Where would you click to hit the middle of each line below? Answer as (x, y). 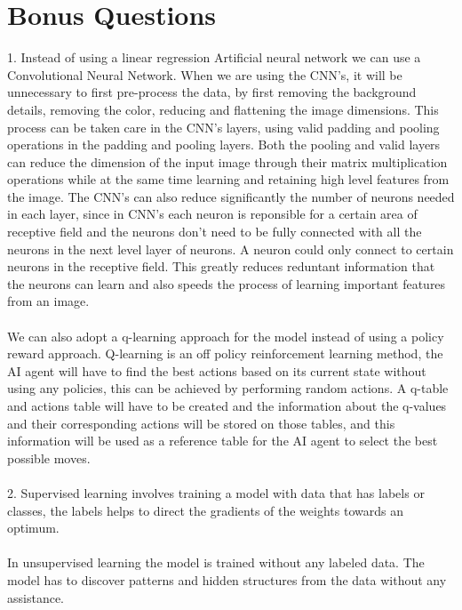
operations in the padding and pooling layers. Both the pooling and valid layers (224, 144)
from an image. (48, 301)
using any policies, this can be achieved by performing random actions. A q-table (228, 388)
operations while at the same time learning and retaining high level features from (228, 179)
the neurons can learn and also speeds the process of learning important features (227, 283)
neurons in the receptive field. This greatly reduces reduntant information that (221, 266)
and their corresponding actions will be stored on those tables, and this (201, 423)
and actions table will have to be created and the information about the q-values (227, 405)
